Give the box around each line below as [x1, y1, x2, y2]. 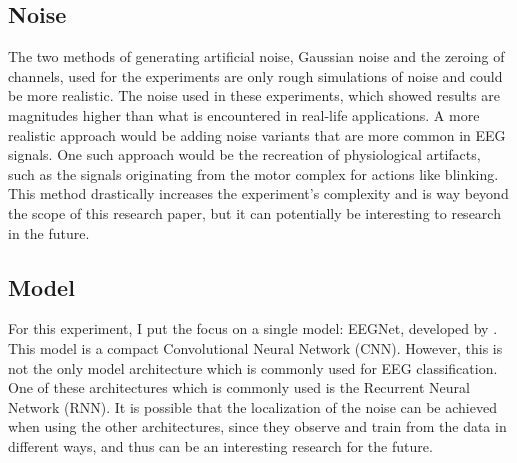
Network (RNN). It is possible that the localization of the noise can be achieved [8, 396, 497, 417]
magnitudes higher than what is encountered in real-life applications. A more [8, 104, 480, 125]
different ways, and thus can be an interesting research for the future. [8, 435, 433, 456]
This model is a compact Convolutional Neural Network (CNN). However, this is [8, 337, 503, 358]
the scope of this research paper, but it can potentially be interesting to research [8, 202, 501, 223]
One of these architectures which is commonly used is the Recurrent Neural [8, 377, 470, 398]
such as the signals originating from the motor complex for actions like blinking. [8, 163, 499, 184]
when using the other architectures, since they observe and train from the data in [8, 416, 507, 437]
